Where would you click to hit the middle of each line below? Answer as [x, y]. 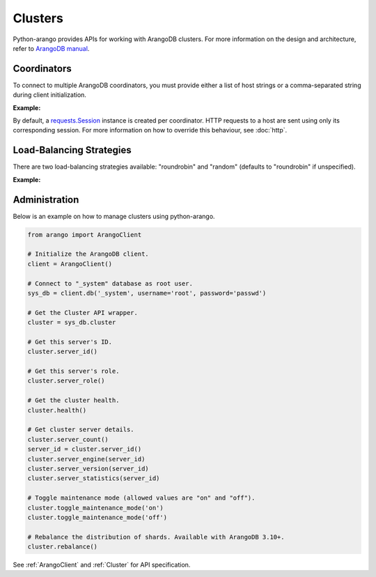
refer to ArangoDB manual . [51, 48]
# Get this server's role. [73, 371]
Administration [46, 200]
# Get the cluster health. [73, 400]
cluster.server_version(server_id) [88, 468]
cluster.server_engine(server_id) [86, 459]
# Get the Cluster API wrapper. [83, 313]
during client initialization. [50, 95]
